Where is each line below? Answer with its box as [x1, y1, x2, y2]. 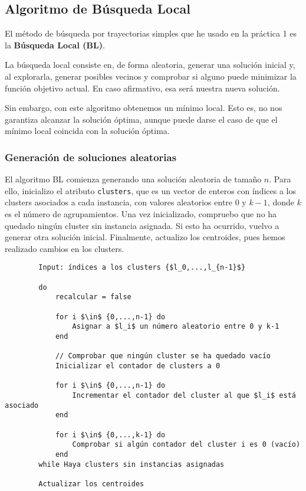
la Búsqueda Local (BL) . [5, 38, 105, 51]
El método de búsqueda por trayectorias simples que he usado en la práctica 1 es [5, 27, 297, 40]
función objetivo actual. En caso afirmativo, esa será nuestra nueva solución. [5, 81, 280, 94]
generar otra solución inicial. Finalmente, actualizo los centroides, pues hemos [5, 231, 285, 243]
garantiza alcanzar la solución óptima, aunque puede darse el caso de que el [5, 113, 278, 125]
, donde [267, 196, 294, 208]
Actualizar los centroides [38, 479, 144, 488]
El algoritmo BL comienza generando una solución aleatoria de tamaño [5, 173, 262, 185]
